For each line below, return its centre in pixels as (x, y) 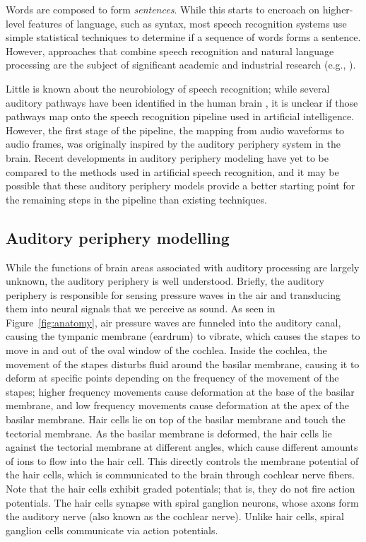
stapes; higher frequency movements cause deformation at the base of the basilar (180, 391)
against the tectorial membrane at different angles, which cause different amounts (182, 447)
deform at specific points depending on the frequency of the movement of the (172, 378)
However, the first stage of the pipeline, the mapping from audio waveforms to (175, 130)
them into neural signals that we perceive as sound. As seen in (141, 308)
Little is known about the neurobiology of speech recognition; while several (168, 88)
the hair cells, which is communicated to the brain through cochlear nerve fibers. (180, 475)
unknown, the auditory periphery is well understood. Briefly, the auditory (165, 281)
